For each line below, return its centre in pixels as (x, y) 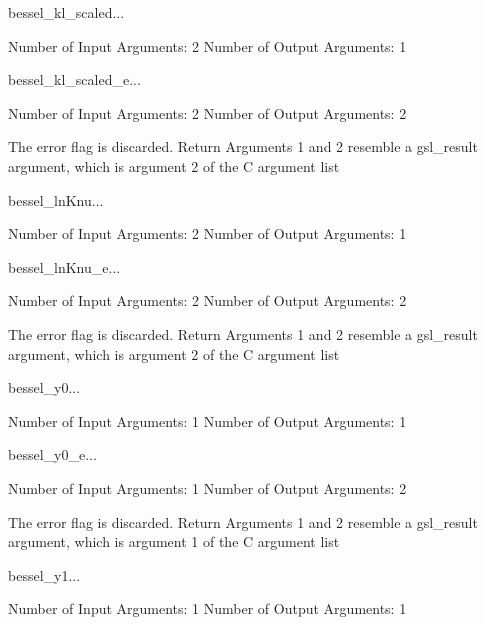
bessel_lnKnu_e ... (64, 266)
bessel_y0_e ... (52, 454)
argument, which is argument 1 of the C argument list (174, 541)
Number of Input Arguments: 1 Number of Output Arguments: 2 (207, 487)
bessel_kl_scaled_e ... (74, 79)
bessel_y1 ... (44, 574)
